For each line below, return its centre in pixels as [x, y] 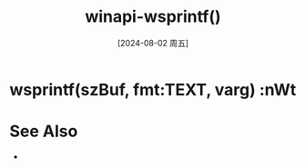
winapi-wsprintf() [153, 17]
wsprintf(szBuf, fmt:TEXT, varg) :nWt [153, 89]
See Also [44, 131]
